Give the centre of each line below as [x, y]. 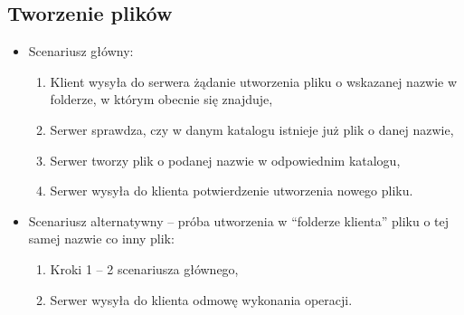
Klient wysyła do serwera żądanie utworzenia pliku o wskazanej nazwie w [254, 81]
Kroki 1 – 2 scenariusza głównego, [144, 268]
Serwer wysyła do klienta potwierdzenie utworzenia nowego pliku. [232, 191]
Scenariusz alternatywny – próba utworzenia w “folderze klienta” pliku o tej [239, 220]
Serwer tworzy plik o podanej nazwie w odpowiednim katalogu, [225, 160]
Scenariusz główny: [81, 51]
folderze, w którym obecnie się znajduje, [161, 99]
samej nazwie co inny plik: [101, 239]
